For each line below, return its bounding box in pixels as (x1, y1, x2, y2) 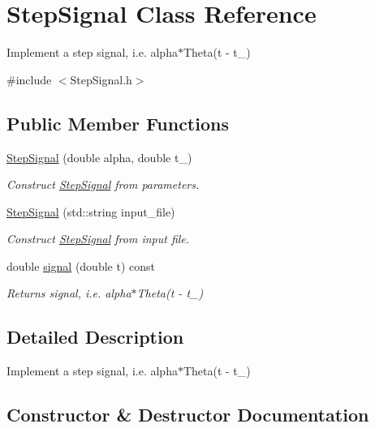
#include (6, 71, 52, 88)
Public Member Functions (6, 110, 229, 135)
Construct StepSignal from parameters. (6, 176, 200, 193)
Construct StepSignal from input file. (6, 230, 190, 247)
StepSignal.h (70, 71, 132, 88)
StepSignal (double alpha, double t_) (6, 148, 192, 165)
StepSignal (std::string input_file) (6, 203, 175, 220)
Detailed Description (6, 324, 184, 349)
